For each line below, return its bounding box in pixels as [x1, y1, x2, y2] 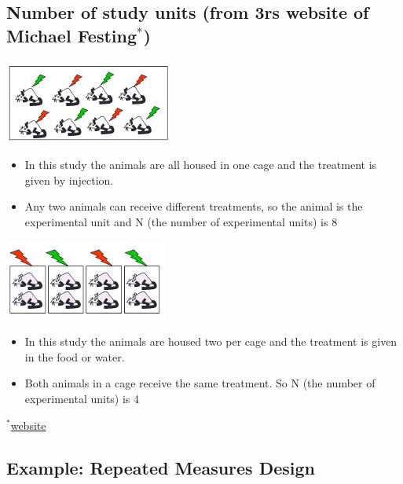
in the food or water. [24, 348, 125, 365]
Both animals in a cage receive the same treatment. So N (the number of [24, 375, 376, 391]
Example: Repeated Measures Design [6, 455, 316, 479]
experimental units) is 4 [24, 390, 140, 406]
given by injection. [24, 171, 114, 188]
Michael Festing [6, 23, 137, 47]
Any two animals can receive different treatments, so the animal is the [24, 198, 363, 214]
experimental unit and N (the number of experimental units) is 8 [24, 213, 338, 229]
